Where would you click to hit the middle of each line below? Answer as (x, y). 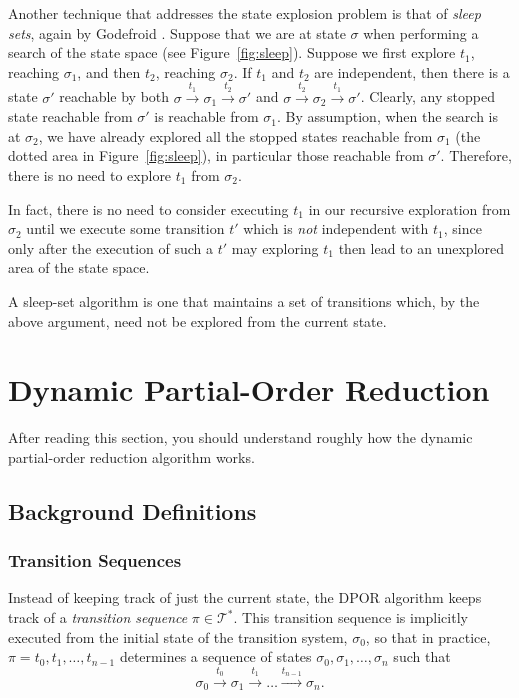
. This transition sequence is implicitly (350, 617)
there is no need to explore (90, 174)
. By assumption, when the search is (388, 116)
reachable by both (114, 96)
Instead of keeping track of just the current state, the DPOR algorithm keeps (245, 597)
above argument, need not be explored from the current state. (197, 320)
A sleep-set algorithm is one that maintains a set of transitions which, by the (244, 300)
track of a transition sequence (98, 617)
